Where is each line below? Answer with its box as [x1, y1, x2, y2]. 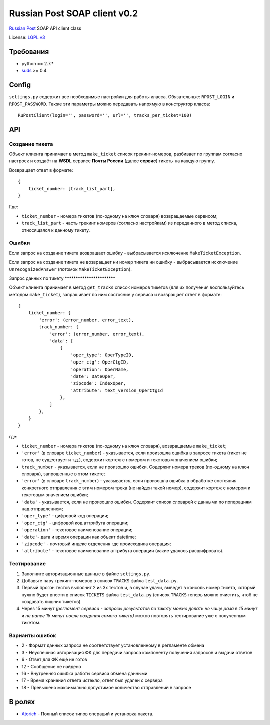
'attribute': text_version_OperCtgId [70, 387, 163, 393]
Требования [9, 47, 49, 56]
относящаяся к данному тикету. [21, 227, 90, 233]
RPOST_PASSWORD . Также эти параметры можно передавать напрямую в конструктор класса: [9, 101, 211, 107]
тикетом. [21, 620, 41, 626]
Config [9, 81, 31, 89]
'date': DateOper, [70, 373, 116, 379]
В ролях [9, 697, 35, 706]
